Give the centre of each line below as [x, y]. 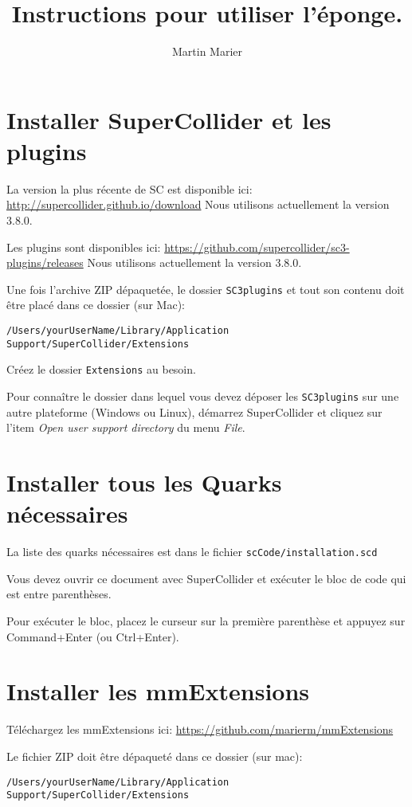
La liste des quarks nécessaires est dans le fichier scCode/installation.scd [192, 552]
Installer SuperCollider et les [169, 119]
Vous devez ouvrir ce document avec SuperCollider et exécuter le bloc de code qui [206, 578]
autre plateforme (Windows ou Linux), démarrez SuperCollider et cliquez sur [194, 411]
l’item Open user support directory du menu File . [126, 427]
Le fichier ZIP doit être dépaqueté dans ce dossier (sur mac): [155, 756]
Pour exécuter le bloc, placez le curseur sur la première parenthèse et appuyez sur [206, 621]
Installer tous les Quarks [144, 482]
